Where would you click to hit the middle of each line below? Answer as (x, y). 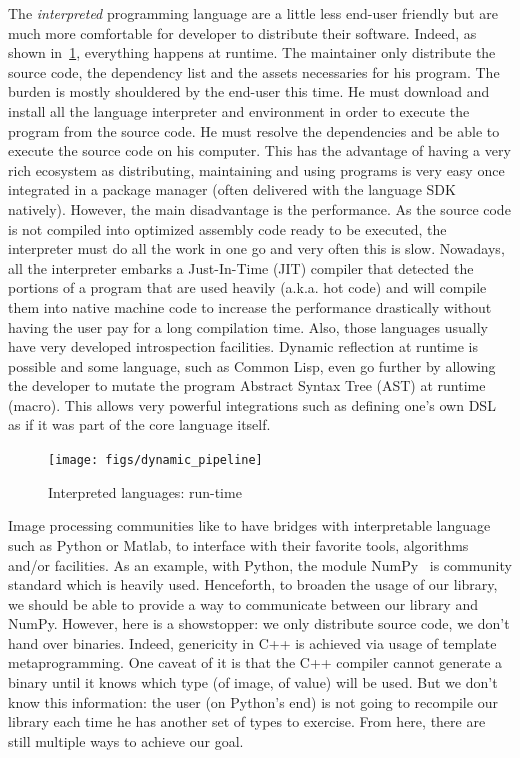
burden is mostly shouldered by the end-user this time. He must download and (249, 91)
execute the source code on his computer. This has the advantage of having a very (259, 150)
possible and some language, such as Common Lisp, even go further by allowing (252, 365)
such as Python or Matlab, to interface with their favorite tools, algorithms (238, 544)
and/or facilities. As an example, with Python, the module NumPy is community (260, 564)
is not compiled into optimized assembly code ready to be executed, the (227, 228)
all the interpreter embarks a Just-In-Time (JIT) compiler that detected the (241, 267)
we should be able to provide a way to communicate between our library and (243, 603)
